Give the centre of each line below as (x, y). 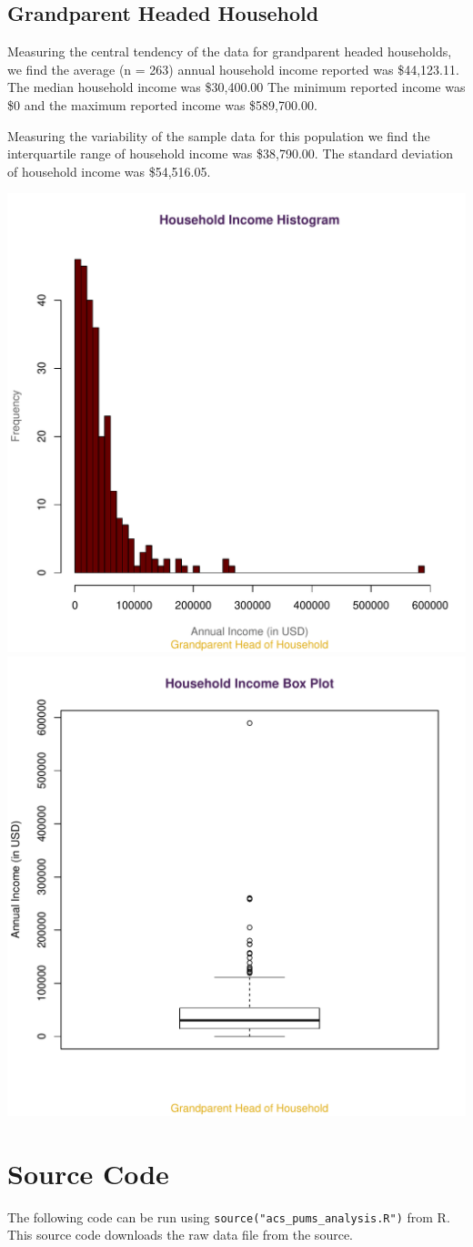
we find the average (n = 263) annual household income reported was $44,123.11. (233, 69)
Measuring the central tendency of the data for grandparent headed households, (230, 51)
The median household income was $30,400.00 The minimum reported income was (236, 87)
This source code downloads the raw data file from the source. (180, 1235)
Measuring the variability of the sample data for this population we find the (219, 135)
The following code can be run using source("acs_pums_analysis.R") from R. (229, 1216)
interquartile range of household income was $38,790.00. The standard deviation (231, 153)
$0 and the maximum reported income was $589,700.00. (162, 104)
